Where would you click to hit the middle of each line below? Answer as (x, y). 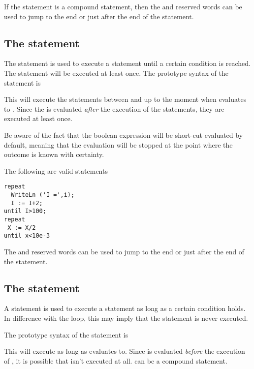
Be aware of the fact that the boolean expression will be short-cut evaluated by (124, 135)
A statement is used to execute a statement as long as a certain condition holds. (125, 308)
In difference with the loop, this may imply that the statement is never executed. (126, 318)
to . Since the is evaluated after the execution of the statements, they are (114, 108)
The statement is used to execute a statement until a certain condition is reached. (127, 63)
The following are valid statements (56, 170)
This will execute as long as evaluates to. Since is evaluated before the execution (125, 351)
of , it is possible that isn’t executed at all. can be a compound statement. (116, 360)
